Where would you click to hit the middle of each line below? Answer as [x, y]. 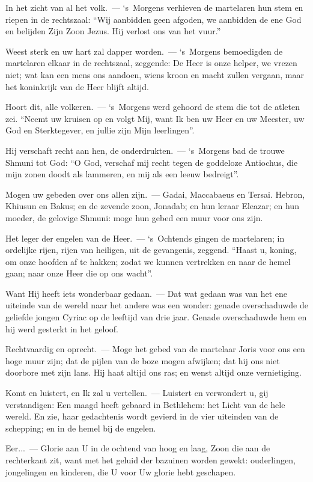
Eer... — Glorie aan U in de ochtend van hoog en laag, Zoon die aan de [138, 448]
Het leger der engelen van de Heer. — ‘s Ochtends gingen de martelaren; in [145, 238]
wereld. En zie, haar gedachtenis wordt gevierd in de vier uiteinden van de [142, 416]
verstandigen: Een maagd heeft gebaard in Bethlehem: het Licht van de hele [145, 404]
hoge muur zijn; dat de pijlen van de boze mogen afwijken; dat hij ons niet [143, 360]
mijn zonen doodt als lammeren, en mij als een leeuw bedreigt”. [122, 174]
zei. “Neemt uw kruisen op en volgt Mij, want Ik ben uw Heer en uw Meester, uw [155, 118]
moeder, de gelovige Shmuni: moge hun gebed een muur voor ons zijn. [134, 217]
